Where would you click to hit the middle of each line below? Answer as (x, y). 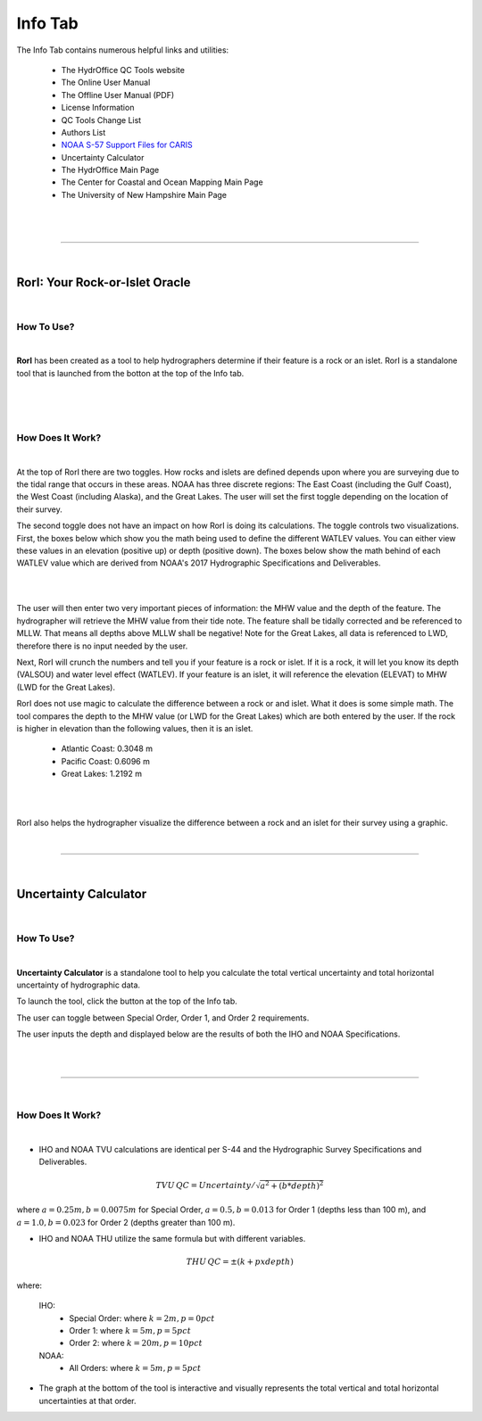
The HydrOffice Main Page (110, 170)
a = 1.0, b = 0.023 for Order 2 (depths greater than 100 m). (126, 1222)
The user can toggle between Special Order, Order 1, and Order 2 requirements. (163, 1018)
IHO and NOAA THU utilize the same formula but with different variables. (172, 1239)
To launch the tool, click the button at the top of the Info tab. (127, 1001)
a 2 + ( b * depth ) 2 (292, 1185)
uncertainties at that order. (88, 1400)
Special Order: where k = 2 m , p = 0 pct (142, 1318)
